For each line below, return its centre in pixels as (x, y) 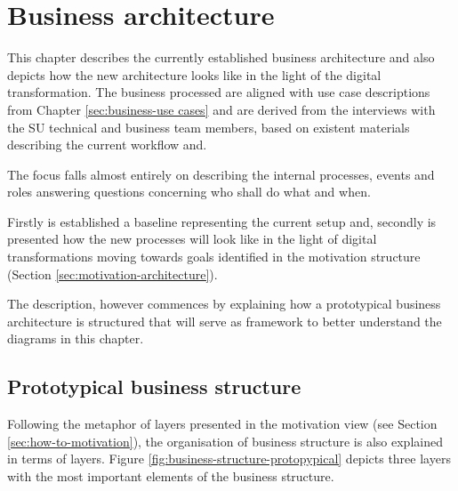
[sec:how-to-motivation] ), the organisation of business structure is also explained (225, 441)
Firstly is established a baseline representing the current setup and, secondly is (222, 221)
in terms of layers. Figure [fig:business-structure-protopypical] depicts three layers (229, 459)
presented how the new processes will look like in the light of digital (192, 239)
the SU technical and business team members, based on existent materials (209, 127)
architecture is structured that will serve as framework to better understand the (225, 321)
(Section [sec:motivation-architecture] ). (112, 274)
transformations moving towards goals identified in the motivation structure (214, 257)
